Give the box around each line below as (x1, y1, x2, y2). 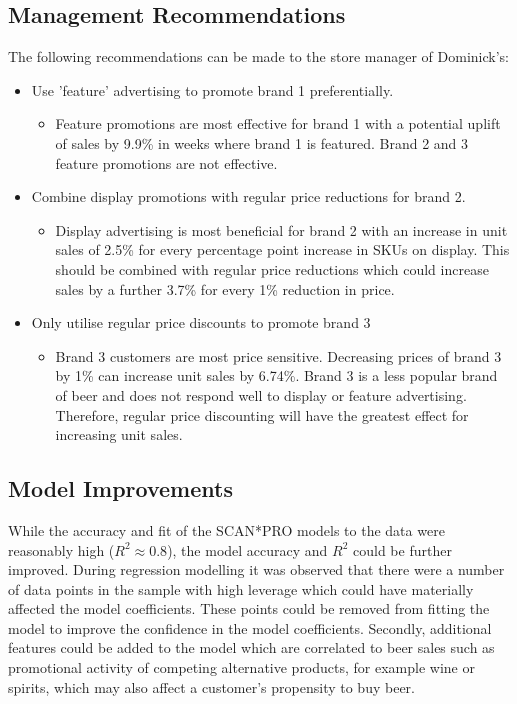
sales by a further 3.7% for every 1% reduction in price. (55, 278, 395, 299)
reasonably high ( (8, 539, 115, 560)
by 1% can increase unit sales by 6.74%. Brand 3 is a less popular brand (55, 365, 498, 386)
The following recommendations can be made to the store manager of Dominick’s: (8, 46, 510, 67)
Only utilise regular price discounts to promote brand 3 (31, 312, 371, 333)
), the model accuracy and (167, 539, 328, 560)
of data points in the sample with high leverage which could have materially (8, 578, 474, 599)
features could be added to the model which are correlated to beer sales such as (8, 637, 495, 658)
